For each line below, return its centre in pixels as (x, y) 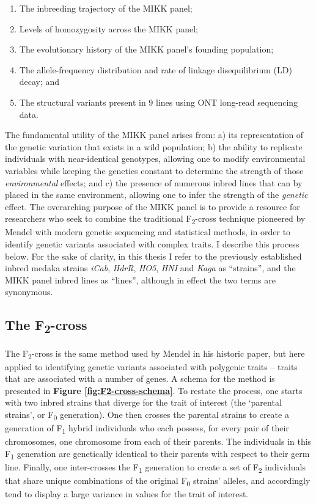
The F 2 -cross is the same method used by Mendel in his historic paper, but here (155, 354)
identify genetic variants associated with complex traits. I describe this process (152, 244)
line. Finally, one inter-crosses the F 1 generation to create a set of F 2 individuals (155, 467)
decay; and (39, 82)
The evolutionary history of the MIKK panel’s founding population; (146, 49)
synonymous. (29, 292)
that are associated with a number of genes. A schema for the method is (140, 378)
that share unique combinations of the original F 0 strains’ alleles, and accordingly (158, 481)
